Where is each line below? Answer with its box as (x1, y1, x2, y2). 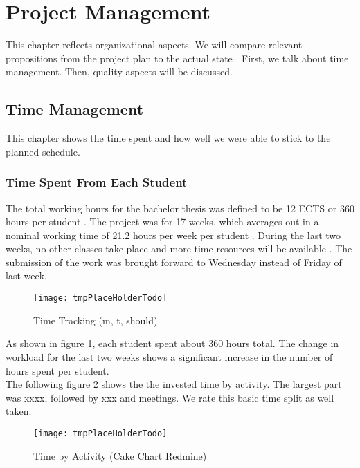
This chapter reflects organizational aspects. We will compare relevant (6, 37, 303, 52)
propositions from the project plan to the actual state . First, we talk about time (6, 50, 349, 65)
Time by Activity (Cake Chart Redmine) (33, 448, 207, 462)
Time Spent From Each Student (6, 174, 188, 191)
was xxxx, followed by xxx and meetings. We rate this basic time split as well (6, 390, 334, 404)
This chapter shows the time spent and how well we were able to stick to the (6, 131, 331, 145)
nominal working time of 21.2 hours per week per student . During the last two (6, 227, 341, 242)
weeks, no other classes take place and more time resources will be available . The (6, 241, 352, 256)
